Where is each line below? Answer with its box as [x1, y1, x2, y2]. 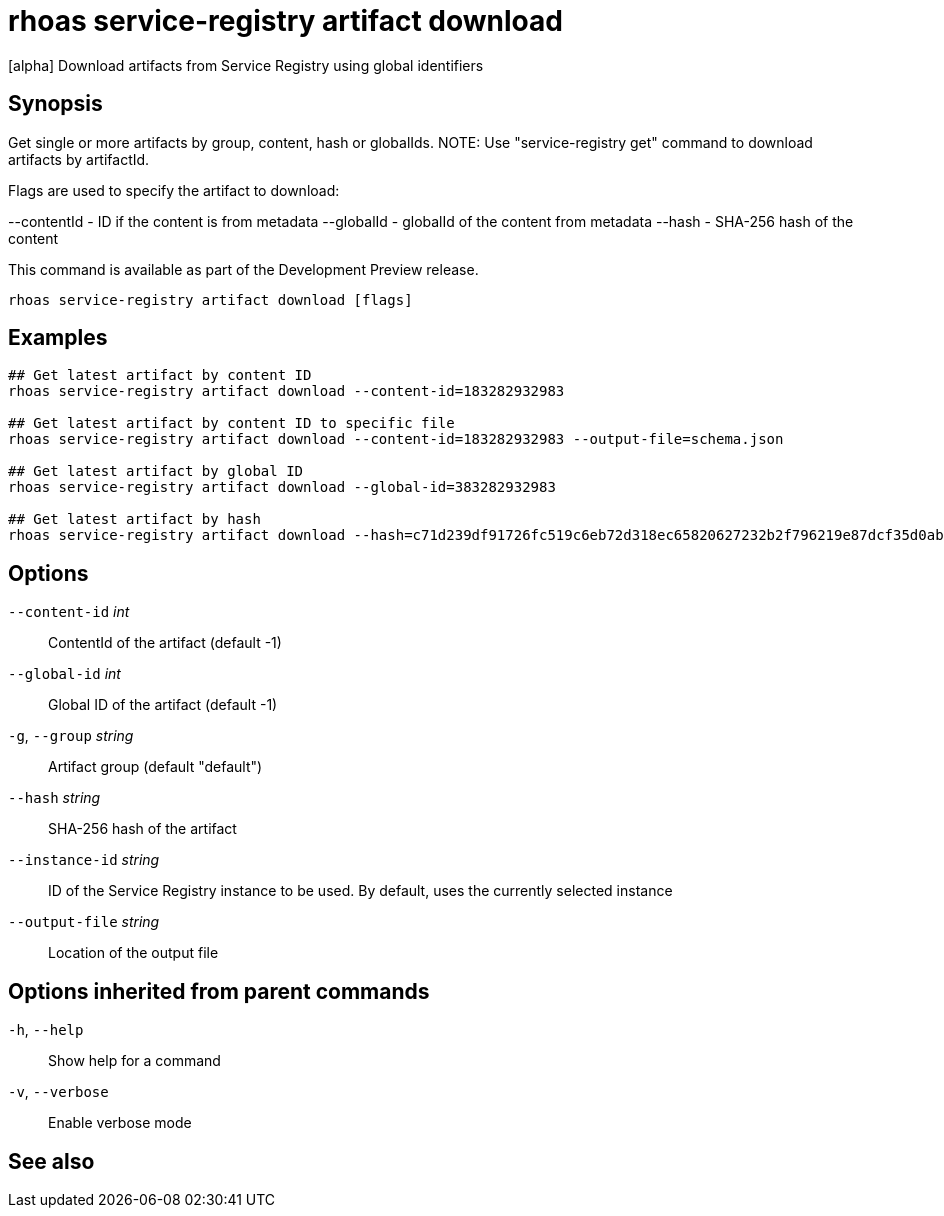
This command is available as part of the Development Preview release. [8, 260, 479, 278]
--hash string [8, 789, 101, 807]
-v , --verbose [8, 1083, 109, 1101]
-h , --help [8, 1021, 84, 1039]
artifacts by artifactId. [8, 150, 150, 168]
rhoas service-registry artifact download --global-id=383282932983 [8, 479, 556, 496]
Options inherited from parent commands [8, 978, 430, 1004]
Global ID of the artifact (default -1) [48, 696, 278, 714]
